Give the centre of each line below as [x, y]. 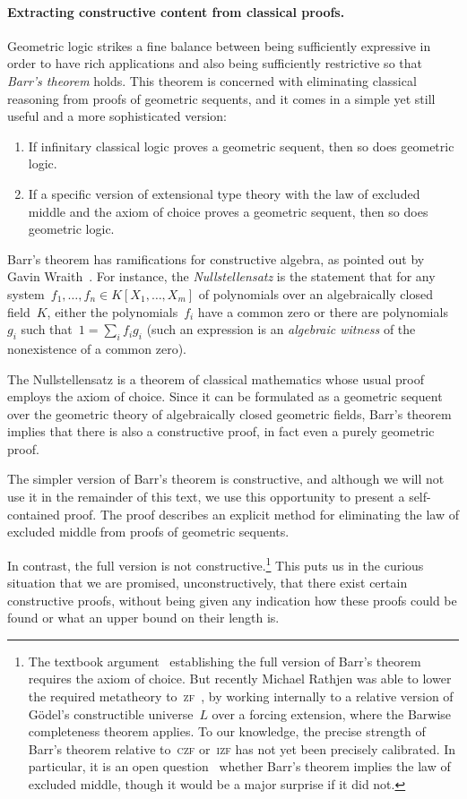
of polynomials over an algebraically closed [316, 293]
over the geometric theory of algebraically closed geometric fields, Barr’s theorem [229, 413]
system [26, 293]
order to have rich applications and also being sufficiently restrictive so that [215, 63]
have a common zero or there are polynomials [323, 311]
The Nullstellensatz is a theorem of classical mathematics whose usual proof [216, 378]
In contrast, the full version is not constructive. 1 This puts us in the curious [216, 563]
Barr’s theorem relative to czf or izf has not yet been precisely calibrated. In [242, 748]
